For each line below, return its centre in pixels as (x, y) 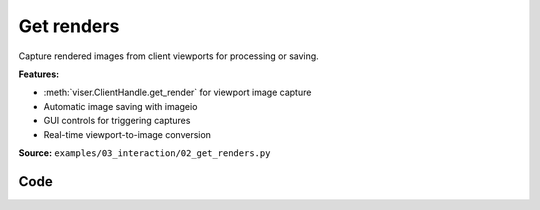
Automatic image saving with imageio (120, 106)
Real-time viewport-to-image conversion (127, 134)
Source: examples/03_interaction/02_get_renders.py (144, 152)
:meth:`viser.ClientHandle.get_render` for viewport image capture (177, 92)
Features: (39, 74)
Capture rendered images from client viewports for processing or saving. (168, 56)
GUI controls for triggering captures (117, 121)
